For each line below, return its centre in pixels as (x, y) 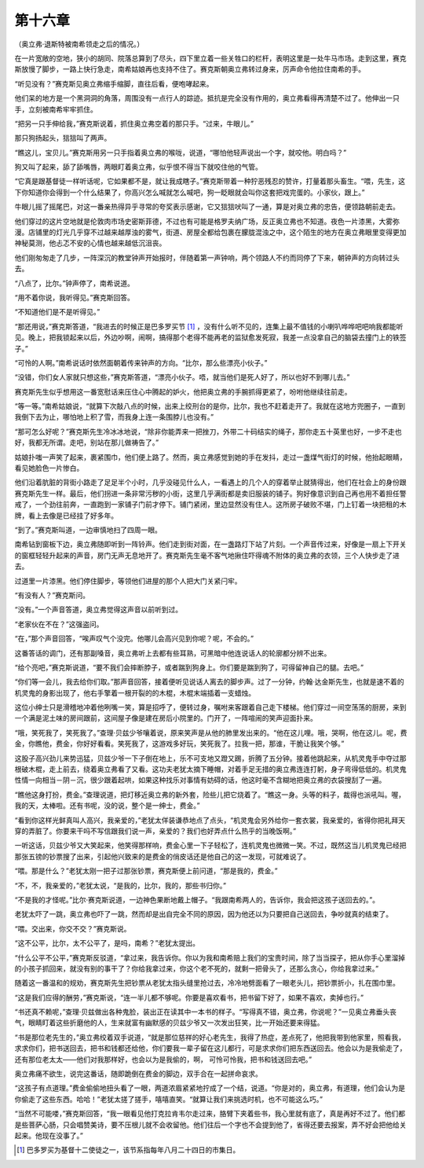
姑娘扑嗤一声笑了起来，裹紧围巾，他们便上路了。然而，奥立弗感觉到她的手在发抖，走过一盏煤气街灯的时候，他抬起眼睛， (210, 457)
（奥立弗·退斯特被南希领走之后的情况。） (79, 44)
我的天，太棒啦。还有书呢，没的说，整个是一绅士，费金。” (107, 806)
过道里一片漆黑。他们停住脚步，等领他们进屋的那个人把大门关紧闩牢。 (128, 581)
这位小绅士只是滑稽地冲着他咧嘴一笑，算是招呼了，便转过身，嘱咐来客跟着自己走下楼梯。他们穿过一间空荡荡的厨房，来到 (210, 707)
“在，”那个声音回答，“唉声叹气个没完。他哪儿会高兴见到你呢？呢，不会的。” (134, 639)
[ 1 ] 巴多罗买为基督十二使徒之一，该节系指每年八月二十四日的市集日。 (128, 1150)
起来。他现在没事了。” (49, 1135)
